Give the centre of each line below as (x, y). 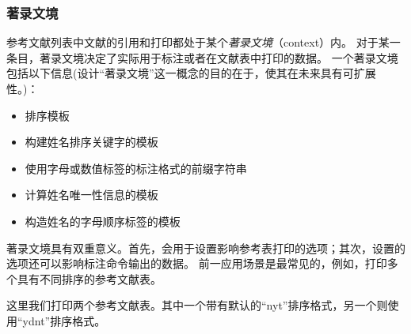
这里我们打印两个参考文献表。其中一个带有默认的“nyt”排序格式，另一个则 (197, 305)
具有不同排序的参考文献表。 (89, 278)
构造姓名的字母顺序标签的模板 (103, 221)
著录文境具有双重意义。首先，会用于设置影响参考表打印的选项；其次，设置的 (206, 248)
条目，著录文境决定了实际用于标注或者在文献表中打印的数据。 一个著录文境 (202, 57)
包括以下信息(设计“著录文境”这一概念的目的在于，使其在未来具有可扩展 (191, 73)
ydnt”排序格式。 (64, 320)
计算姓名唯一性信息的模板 (91, 195)
